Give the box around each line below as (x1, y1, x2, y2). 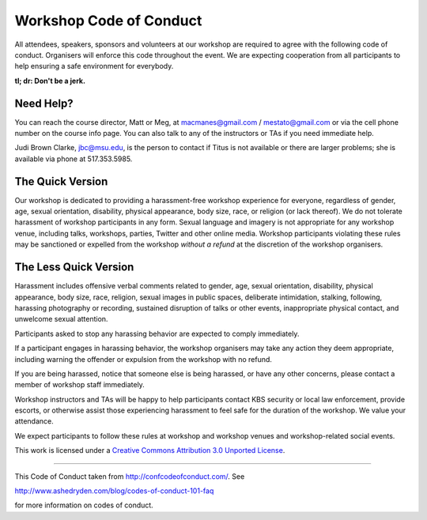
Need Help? (14, 96, 74, 110)
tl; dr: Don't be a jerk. (14, 76, 86, 85)
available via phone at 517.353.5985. (14, 154, 133, 164)
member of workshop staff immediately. (14, 380, 145, 390)
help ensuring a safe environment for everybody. (14, 62, 174, 71)
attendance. (14, 416, 55, 426)
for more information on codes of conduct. (14, 500, 153, 510)
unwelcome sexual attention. (14, 315, 108, 324)
